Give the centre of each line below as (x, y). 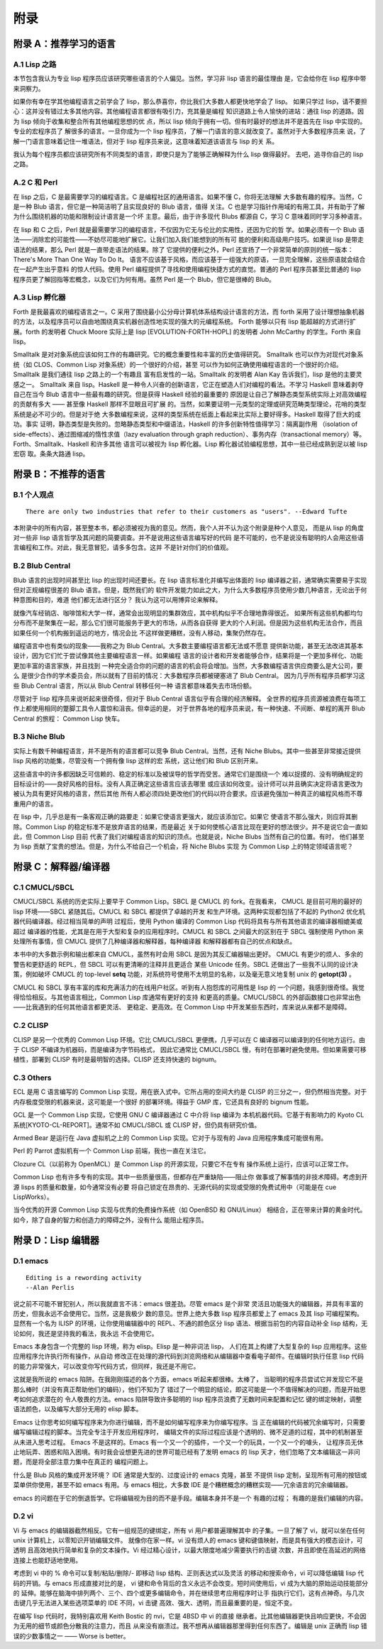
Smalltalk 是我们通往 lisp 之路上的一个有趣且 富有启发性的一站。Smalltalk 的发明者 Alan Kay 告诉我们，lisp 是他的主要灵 (188, 374)
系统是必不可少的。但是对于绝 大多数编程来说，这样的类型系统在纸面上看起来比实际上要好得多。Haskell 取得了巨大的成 (187, 414)
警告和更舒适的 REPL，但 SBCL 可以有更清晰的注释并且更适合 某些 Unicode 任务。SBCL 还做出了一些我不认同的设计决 (185, 964)
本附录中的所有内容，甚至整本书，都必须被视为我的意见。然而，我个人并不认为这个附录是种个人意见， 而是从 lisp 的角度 (189, 527)
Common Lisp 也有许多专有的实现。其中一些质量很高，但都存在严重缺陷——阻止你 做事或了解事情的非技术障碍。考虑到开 (190, 1177)
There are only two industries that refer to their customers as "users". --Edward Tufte (187, 512)
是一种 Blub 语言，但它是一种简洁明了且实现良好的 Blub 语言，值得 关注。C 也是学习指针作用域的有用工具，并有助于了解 (189, 207)
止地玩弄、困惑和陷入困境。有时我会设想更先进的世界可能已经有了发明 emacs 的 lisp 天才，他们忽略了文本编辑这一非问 (187, 1452)
